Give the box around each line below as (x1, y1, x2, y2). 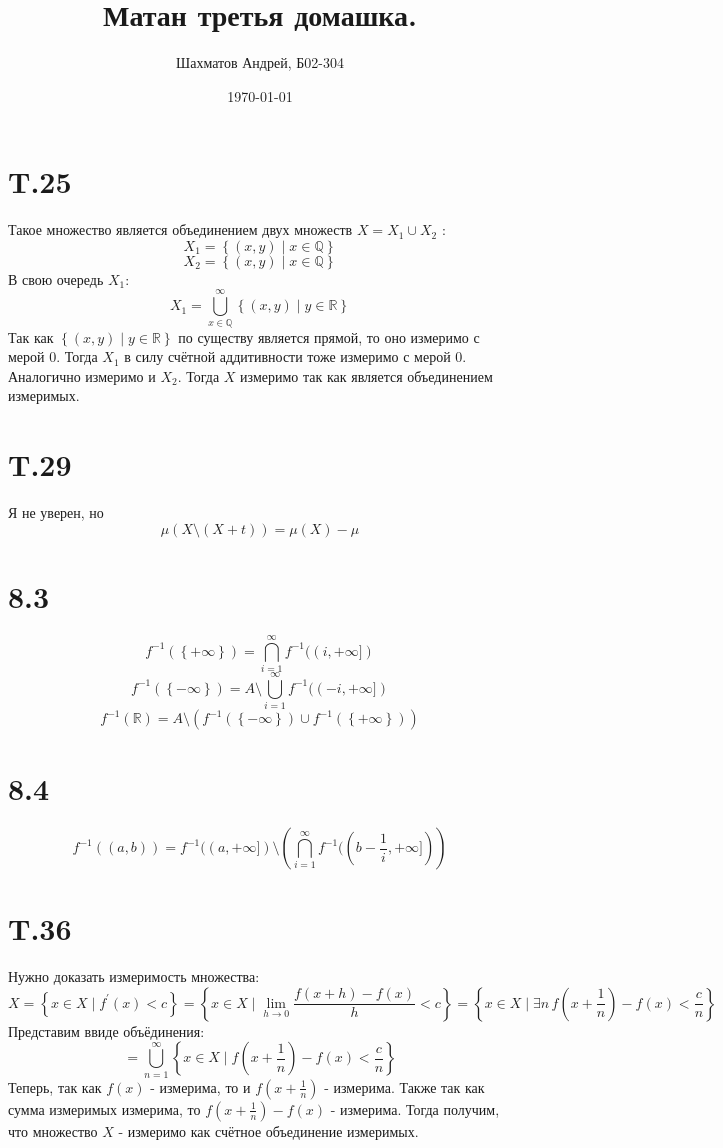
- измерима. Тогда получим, (330, 1098, 500, 1119)
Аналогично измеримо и (8, 365, 156, 386)
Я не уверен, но (8, 502, 104, 523)
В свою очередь (8, 268, 104, 289)
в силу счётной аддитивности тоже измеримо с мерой (124, 346, 451, 367)
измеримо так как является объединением (240, 365, 493, 386)
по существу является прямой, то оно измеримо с (178, 326, 480, 347)
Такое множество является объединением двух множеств (8, 219, 353, 240)
